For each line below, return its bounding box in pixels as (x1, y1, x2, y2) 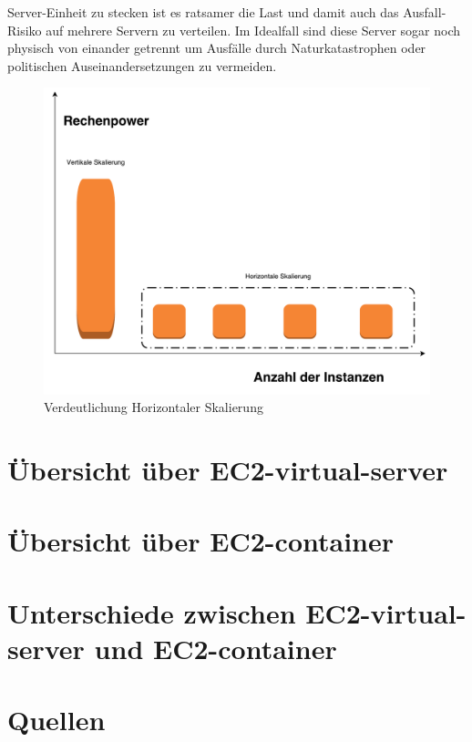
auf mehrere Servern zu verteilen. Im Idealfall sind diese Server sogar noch (46, 20, 461, 39)
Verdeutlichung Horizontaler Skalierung (44, 397, 263, 417)
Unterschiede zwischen (7, 593, 296, 631)
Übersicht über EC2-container (7, 522, 395, 560)
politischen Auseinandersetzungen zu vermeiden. (7, 56, 277, 75)
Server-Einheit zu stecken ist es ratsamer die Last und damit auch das (7, 3, 399, 21)
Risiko (7, 20, 42, 39)
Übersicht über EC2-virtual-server (7, 450, 448, 488)
